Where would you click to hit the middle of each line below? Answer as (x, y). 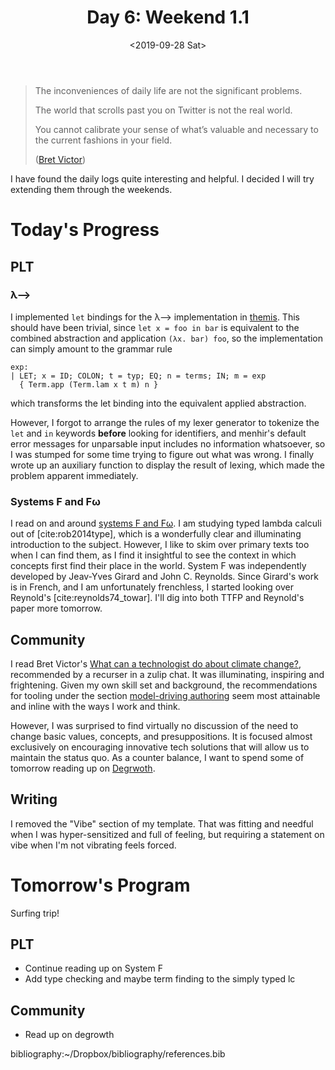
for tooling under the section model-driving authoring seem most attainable (165, 695)
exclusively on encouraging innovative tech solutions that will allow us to (160, 747)
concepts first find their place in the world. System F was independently (158, 566)
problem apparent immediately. (74, 475)
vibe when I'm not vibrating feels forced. (93, 845)
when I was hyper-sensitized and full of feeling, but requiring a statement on (167, 834)
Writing (34, 799)
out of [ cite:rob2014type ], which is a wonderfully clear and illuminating (156, 534)
